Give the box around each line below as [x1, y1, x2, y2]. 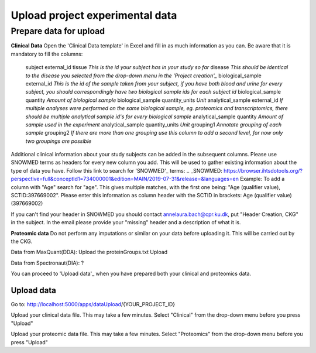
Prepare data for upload [11, 26, 105, 36]
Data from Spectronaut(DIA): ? [11, 259, 84, 266]
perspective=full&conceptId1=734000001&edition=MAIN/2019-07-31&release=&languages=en [11, 176, 239, 183]
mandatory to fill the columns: [11, 50, 83, 57]
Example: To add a [240, 176, 285, 183]
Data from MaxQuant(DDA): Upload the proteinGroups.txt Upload [11, 249, 168, 256]
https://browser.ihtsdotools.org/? [223, 167, 303, 174]
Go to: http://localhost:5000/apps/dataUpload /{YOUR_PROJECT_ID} [11, 301, 176, 308]
